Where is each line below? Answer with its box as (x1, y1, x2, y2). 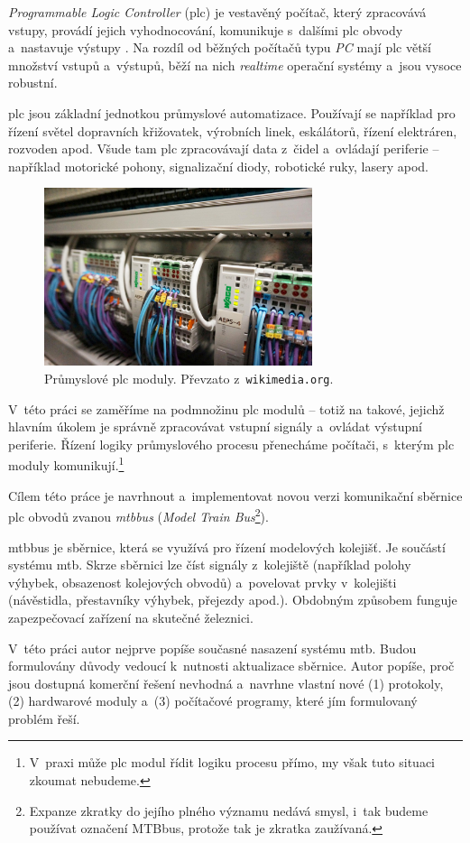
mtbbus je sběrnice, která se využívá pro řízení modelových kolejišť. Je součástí (8, 537, 446, 556)
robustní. (8, 73, 58, 92)
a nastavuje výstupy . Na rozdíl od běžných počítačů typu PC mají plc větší (8, 38, 432, 57)
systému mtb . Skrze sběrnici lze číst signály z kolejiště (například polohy (8, 555, 411, 574)
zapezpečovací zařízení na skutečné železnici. (8, 607, 253, 626)
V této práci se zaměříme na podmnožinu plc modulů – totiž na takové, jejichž (8, 399, 445, 418)
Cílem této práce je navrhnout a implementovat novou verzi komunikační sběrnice (8, 486, 463, 505)
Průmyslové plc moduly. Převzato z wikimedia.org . (44, 369, 334, 388)
